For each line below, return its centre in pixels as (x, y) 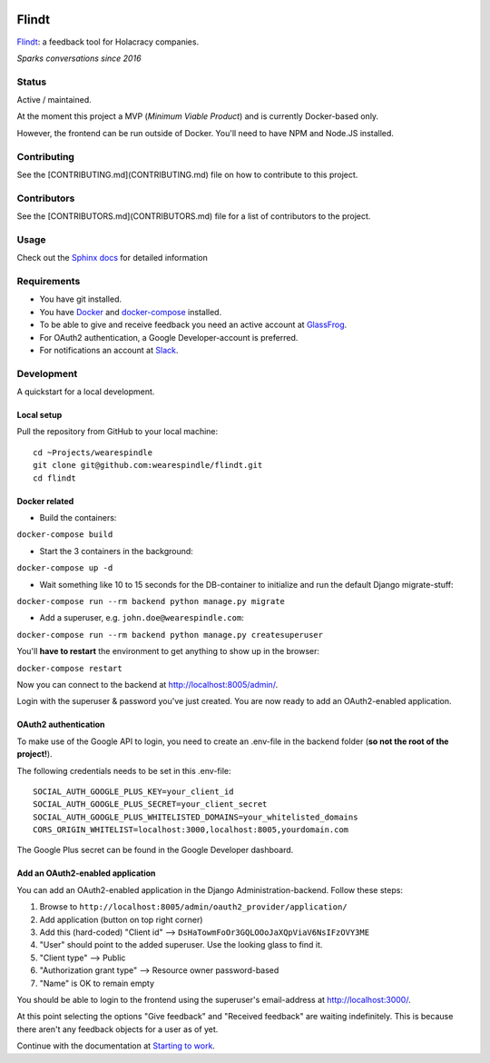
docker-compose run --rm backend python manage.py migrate (151, 601)
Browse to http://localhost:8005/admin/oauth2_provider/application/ (194, 907)
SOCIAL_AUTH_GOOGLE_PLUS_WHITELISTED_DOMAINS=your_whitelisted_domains (196, 817)
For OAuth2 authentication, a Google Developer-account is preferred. (169, 337)
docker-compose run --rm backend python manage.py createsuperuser (170, 635)
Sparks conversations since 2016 (79, 58)
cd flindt (54, 478)
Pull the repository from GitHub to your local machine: (118, 432)
